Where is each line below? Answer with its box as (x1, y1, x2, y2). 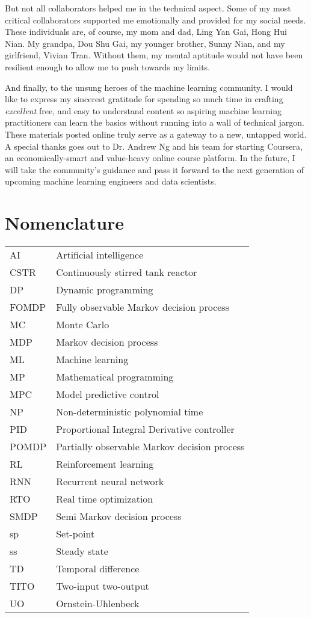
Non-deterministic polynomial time (56, 405, 203, 419)
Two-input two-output (56, 579, 149, 593)
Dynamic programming (56, 283, 153, 297)
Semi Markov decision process (56, 509, 182, 524)
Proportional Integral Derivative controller (56, 422, 235, 436)
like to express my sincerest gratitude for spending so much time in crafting (5, 93, 283, 105)
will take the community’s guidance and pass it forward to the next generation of (5, 163, 304, 176)
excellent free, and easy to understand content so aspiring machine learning (5, 104, 282, 117)
